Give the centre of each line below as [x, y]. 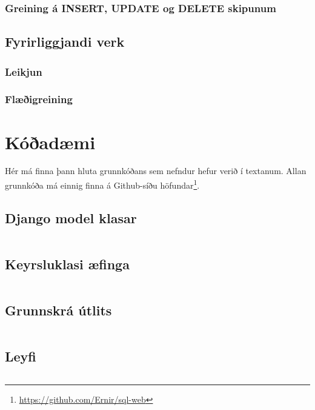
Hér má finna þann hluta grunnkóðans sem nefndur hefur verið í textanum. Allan [156, 171]
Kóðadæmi [50, 142]
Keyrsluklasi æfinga [67, 264]
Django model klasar [71, 217]
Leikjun [24, 71]
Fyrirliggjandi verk [65, 42]
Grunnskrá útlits [58, 310]
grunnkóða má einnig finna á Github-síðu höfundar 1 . [102, 184]
